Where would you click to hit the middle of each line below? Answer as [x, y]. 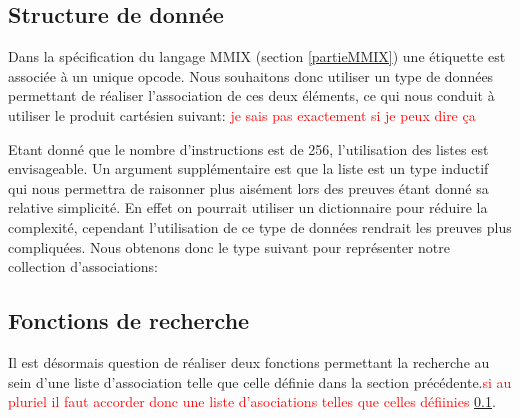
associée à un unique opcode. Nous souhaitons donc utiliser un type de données [251, 75]
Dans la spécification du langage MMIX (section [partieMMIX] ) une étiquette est [257, 56]
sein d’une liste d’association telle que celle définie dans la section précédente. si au [260, 381]
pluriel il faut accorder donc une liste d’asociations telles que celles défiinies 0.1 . [252, 401]
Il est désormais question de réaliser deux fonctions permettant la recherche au [249, 361]
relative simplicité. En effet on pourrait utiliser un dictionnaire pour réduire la [248, 207]
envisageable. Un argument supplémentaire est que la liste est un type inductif [248, 168]
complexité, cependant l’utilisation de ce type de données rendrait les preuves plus [260, 226]
